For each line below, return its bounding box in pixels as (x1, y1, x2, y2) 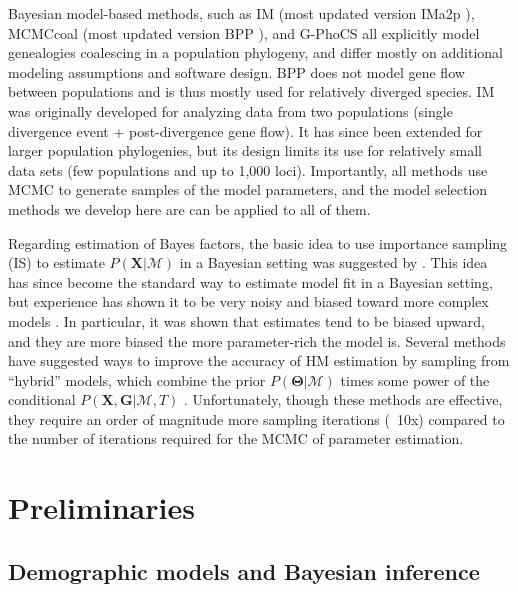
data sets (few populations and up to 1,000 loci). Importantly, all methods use (8, 159, 488, 180)
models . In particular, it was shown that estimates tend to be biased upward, (8, 310, 485, 331)
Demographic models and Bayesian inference (8, 555, 480, 586)
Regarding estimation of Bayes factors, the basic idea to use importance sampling (8, 232, 508, 253)
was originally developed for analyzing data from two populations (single (8, 100, 453, 121)
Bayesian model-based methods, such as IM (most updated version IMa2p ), (8, 3, 475, 23)
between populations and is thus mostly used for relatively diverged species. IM (8, 81, 495, 102)
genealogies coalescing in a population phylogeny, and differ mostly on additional (8, 42, 503, 63)
